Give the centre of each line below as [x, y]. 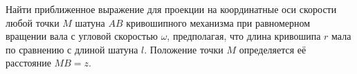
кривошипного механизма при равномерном [218, 22]
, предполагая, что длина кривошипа [244, 36]
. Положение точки [184, 49]
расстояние [28, 63]
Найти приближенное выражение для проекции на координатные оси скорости [171, 9]
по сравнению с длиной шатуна [72, 49]
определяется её [273, 49]
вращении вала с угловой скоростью [82, 36]
